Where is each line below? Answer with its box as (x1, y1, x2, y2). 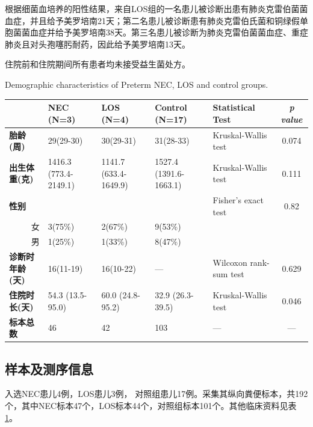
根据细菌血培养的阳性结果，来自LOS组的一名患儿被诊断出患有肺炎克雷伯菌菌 (5, 2, 308, 14)
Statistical (212, 101, 255, 114)
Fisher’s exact (212, 193, 264, 206)
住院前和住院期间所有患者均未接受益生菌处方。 (5, 58, 190, 70)
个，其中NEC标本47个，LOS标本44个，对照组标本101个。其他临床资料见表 (5, 399, 297, 412)
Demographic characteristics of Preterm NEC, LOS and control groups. (5, 78, 268, 90)
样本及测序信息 (5, 359, 93, 378)
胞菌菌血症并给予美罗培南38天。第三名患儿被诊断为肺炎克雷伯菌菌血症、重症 (5, 26, 308, 38)
